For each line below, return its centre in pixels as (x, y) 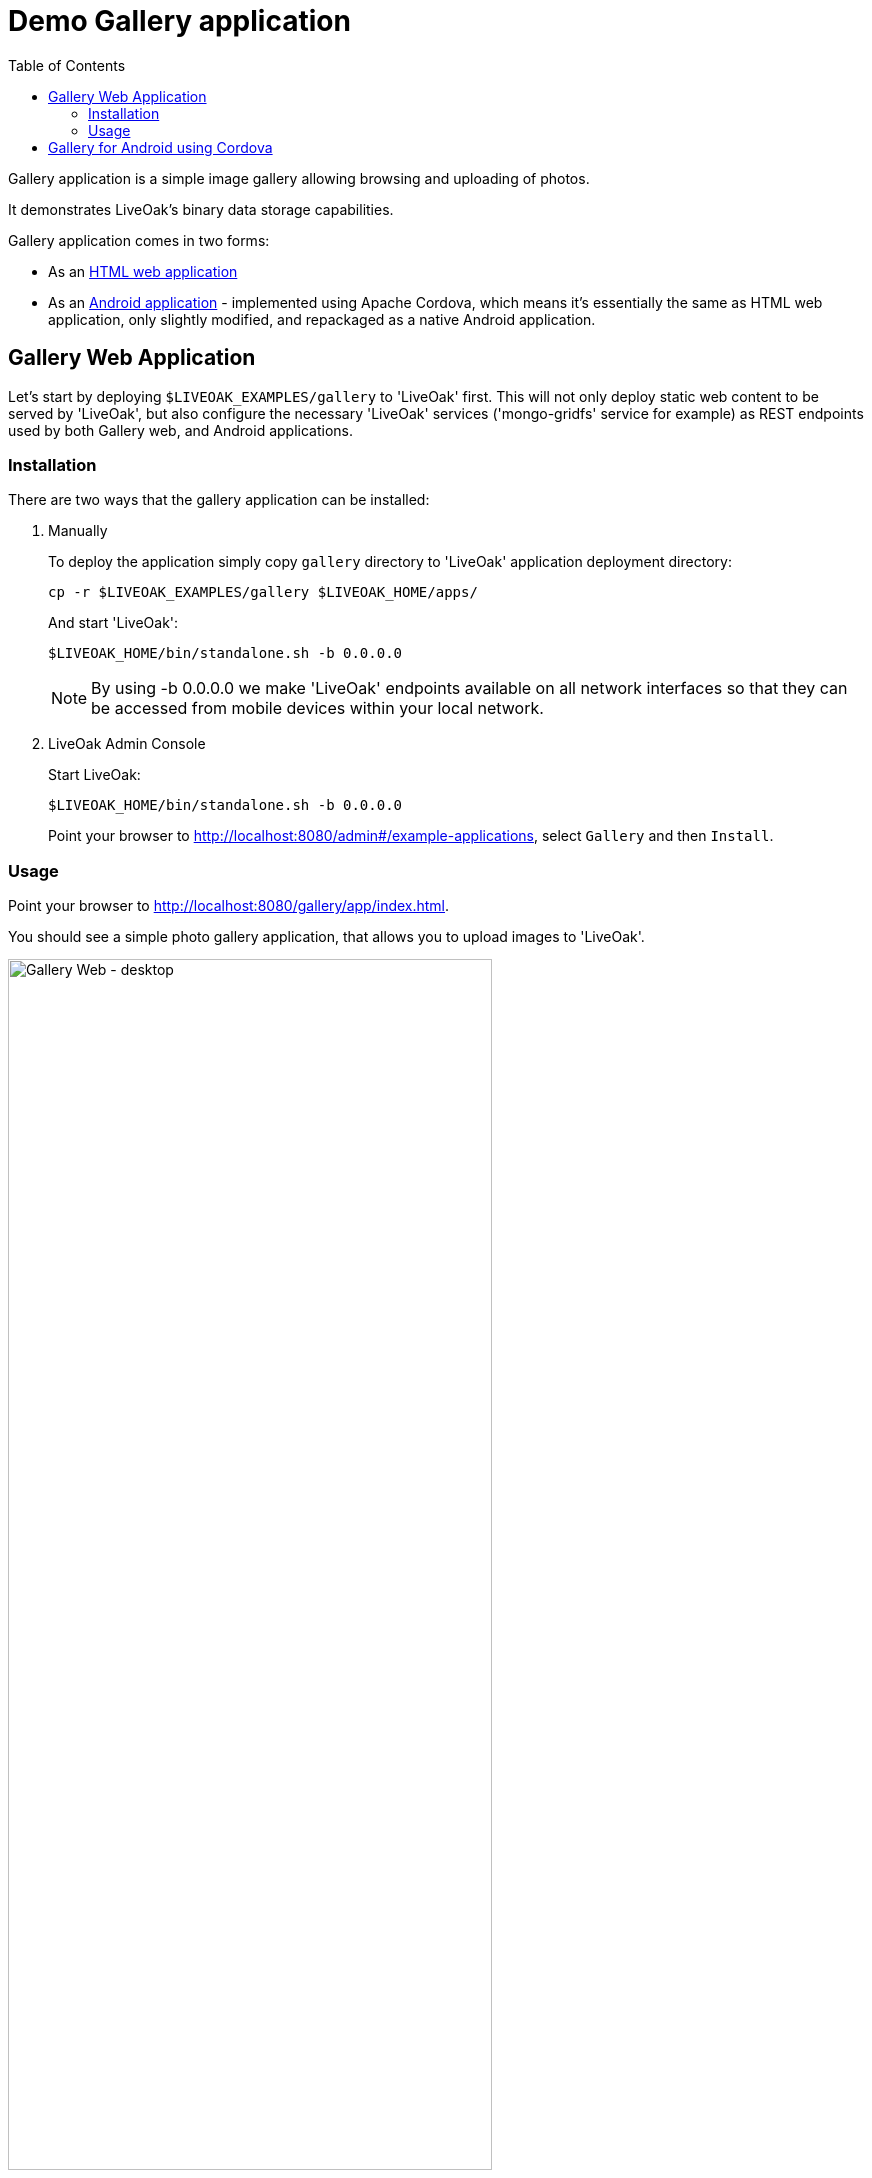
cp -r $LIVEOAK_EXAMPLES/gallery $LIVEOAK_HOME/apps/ (263, 592)
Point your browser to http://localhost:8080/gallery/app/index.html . (229, 906)
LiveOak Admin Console (127, 744)
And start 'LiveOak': (113, 623)
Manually (78, 531)
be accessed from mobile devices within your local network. (317, 708)
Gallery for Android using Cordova (160, 147)
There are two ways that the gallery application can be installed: (219, 500)
